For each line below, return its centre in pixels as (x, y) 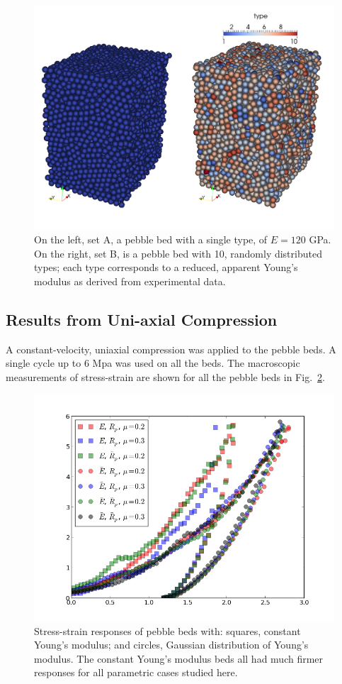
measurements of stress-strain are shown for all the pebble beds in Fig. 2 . (165, 376)
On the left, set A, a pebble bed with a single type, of (151, 239)
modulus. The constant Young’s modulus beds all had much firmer (179, 658)
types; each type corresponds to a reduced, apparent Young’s (166, 267)
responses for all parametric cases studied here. (136, 672)
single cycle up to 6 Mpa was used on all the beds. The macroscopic (153, 363)
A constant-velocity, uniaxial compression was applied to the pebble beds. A (171, 349)
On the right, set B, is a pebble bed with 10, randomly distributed (178, 253)
